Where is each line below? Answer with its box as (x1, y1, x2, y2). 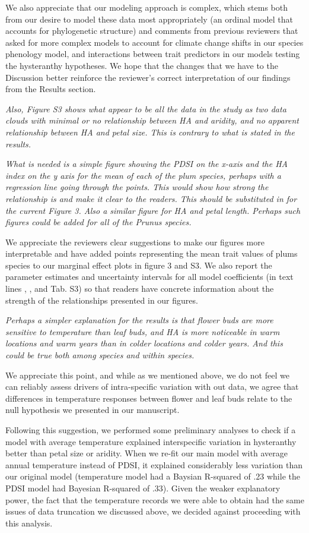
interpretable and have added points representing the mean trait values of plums (5, 247, 298, 260)
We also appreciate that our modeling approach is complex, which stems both (5, 1, 288, 13)
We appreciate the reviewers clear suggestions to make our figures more (5, 235, 265, 248)
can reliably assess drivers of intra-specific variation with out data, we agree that (5, 380, 299, 393)
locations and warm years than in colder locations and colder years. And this (5, 337, 283, 349)
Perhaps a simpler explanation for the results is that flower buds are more (5, 314, 273, 326)
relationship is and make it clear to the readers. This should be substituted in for (5, 192, 297, 204)
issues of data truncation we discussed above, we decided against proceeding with (5, 505, 301, 518)
